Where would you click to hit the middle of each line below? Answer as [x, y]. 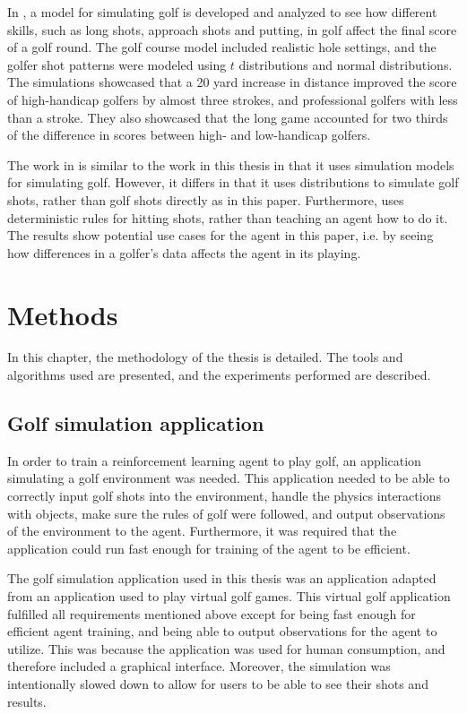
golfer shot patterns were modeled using [117, 64]
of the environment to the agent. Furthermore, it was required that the [202, 531]
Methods [63, 314]
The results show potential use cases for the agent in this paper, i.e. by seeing [221, 235]
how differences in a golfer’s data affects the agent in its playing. [184, 252]
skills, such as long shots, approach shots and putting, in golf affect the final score [232, 29]
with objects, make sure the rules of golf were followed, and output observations [226, 513]
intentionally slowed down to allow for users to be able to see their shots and [218, 683]
